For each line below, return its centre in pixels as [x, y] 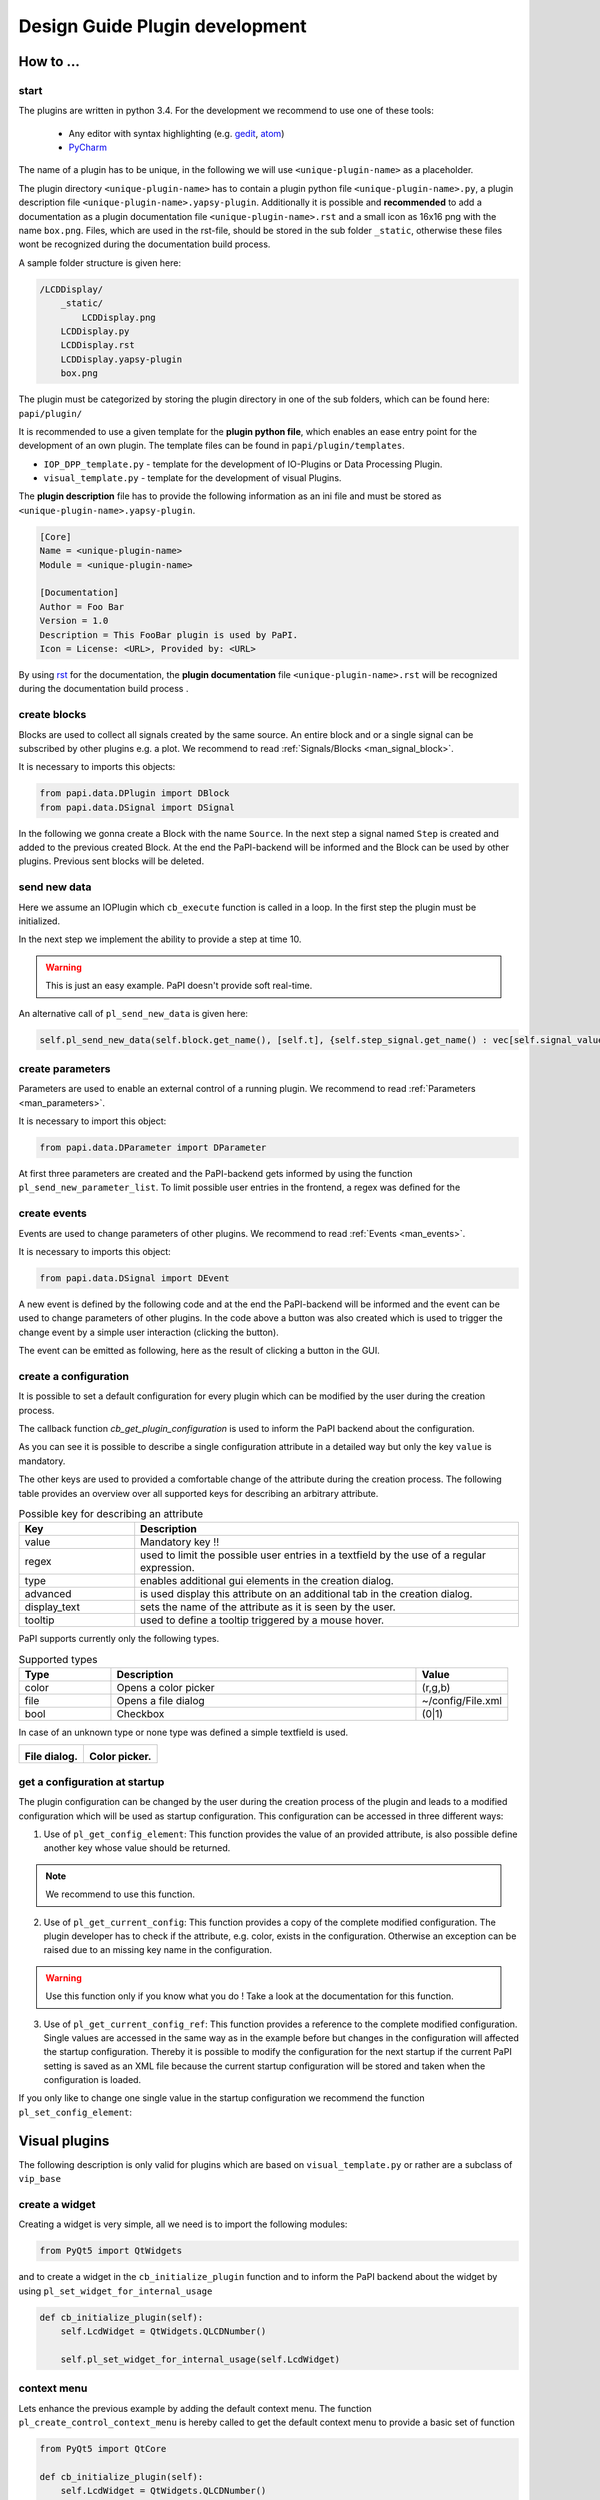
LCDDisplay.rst [97, 345]
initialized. [39, 921]
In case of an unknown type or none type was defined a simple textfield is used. [183, 1732]
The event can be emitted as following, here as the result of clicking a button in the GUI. [199, 1351]
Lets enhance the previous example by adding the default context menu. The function [195, 2408]
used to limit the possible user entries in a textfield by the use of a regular [313, 1555]
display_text [52, 1607]
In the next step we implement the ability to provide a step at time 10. [160, 939]
